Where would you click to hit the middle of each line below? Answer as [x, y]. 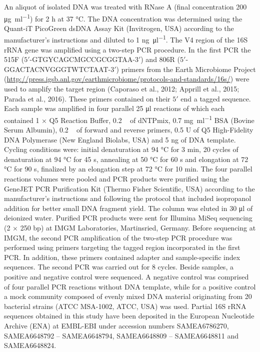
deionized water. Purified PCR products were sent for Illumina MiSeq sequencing [128, 218]
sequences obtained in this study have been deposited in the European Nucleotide [129, 316]
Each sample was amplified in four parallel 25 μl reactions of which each [114, 108]
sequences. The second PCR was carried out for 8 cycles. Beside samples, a [119, 267]
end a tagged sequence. [216, 98]
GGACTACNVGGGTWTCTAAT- [57, 69]
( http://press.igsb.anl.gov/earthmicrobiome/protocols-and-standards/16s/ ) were [127, 79]
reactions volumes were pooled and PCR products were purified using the [117, 179]
